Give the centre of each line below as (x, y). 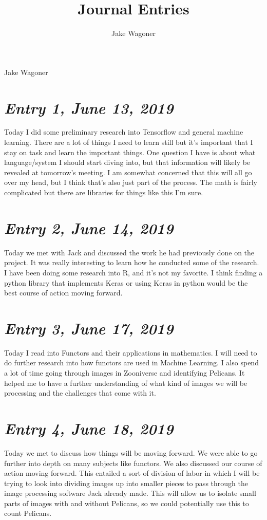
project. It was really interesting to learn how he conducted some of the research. (132, 262)
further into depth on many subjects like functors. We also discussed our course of (133, 463)
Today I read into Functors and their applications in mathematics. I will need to (131, 352)
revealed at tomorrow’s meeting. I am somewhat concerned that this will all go (128, 172)
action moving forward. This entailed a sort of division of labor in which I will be (132, 473)
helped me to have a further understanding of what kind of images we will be (126, 383)
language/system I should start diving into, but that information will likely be (127, 162)
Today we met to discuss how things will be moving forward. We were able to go (131, 452)
